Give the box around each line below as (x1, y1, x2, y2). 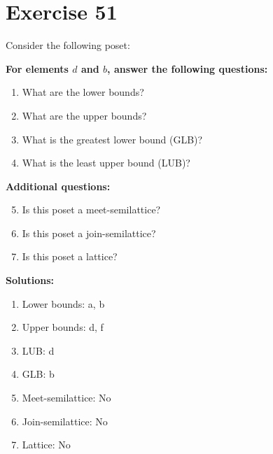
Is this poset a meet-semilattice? (22, 202, 161, 217)
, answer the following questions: (107, 61, 268, 76)
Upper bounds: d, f (22, 320, 104, 334)
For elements (6, 61, 69, 76)
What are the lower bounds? (22, 85, 144, 99)
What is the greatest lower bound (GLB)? (22, 132, 203, 146)
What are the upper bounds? (22, 108, 147, 122)
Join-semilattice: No (22, 413, 108, 428)
